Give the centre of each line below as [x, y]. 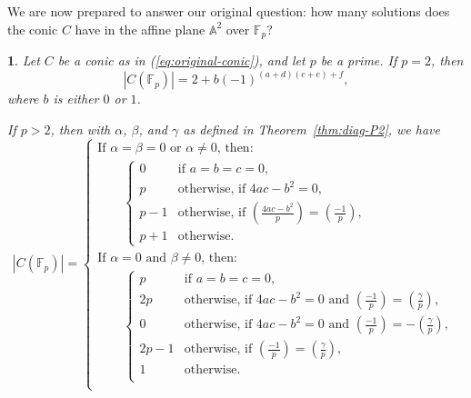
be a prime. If [359, 60]
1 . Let [24, 60]
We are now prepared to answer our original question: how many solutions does [229, 11]
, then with [80, 129]
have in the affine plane [140, 29]
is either [76, 99]
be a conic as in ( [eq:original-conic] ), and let [181, 60]
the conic [33, 29]
